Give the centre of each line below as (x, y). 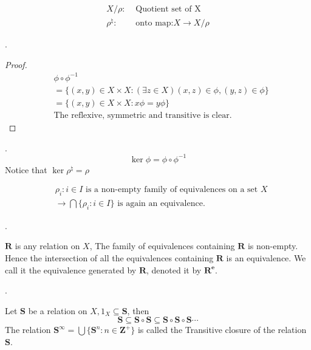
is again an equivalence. (161, 204)
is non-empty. (273, 246)
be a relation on (58, 310)
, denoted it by (174, 269)
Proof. (16, 64)
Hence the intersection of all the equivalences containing (109, 258)
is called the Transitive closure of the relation (222, 330)
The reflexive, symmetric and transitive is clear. (143, 115)
